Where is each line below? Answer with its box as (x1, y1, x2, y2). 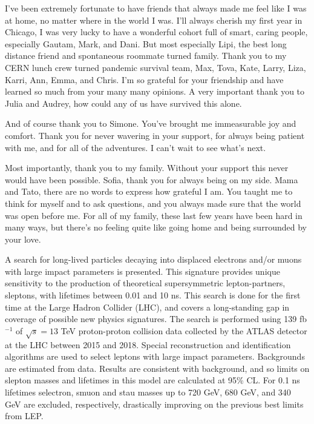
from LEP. (5, 409, 44, 422)
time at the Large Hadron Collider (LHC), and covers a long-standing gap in (5, 300, 290, 313)
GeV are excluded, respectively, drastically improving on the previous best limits (5, 397, 304, 410)
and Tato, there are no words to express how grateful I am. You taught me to (5, 185, 293, 198)
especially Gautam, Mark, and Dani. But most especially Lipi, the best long (5, 37, 287, 50)
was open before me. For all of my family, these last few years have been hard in (5, 209, 303, 221)
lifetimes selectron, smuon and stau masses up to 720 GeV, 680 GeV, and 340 (5, 385, 291, 398)
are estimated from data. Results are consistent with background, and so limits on (5, 362, 310, 374)
